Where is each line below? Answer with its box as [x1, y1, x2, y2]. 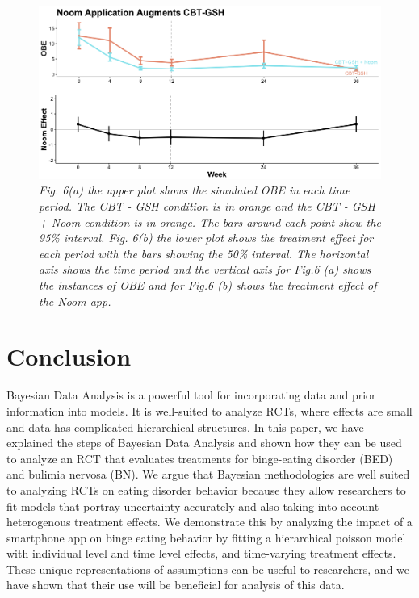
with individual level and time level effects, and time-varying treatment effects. [6, 545, 396, 562]
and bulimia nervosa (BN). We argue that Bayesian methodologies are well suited [6, 466, 410, 483]
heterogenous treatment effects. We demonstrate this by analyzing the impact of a [6, 513, 413, 530]
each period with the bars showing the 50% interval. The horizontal [39, 245, 369, 261]
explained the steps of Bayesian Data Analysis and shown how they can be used [6, 434, 402, 451]
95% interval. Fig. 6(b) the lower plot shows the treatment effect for [39, 229, 374, 246]
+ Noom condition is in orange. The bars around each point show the [39, 213, 381, 230]
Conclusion [6, 340, 132, 373]
